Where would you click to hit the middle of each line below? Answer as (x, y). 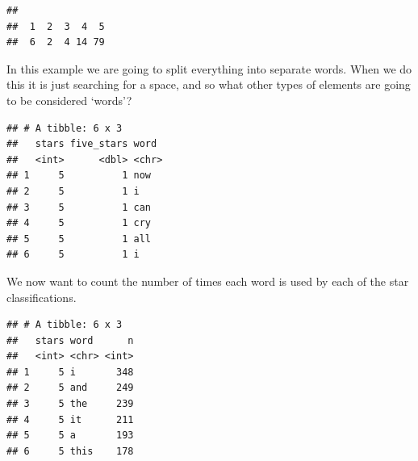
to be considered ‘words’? (69, 100)
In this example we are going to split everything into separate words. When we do (209, 68)
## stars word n (70, 340)
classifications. (42, 297)
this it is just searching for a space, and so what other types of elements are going (209, 84)
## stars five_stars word (82, 144)
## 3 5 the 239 (70, 404)
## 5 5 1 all (79, 239)
